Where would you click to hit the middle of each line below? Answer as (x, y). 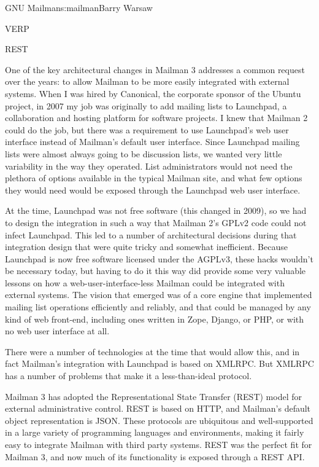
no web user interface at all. (57, 331)
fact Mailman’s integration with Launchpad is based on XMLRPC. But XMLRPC (159, 363)
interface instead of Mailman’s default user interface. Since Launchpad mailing (152, 142)
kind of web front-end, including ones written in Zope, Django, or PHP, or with (155, 319)
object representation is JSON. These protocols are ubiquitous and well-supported (159, 420)
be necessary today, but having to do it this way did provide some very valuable (156, 271)
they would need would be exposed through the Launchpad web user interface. (153, 190)
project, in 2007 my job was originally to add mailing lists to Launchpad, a (146, 105)
